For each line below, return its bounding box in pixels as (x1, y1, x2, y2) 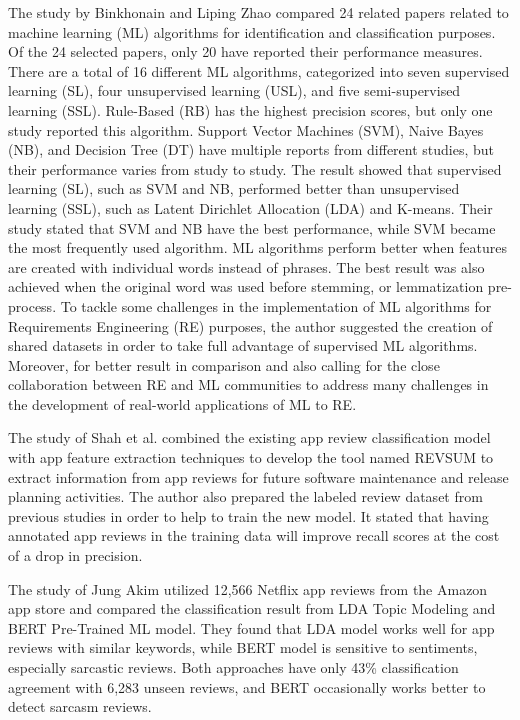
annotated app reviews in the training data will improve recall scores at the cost (8, 525, 500, 546)
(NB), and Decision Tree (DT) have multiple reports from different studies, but (8, 139, 495, 160)
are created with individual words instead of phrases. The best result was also (8, 256, 485, 277)
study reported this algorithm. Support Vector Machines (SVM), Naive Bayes (8, 119, 484, 140)
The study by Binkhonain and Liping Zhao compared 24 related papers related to (8, 2, 509, 22)
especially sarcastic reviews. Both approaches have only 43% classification (8, 657, 459, 677)
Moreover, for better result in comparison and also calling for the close (8, 354, 440, 375)
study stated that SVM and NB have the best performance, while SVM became (8, 217, 496, 238)
